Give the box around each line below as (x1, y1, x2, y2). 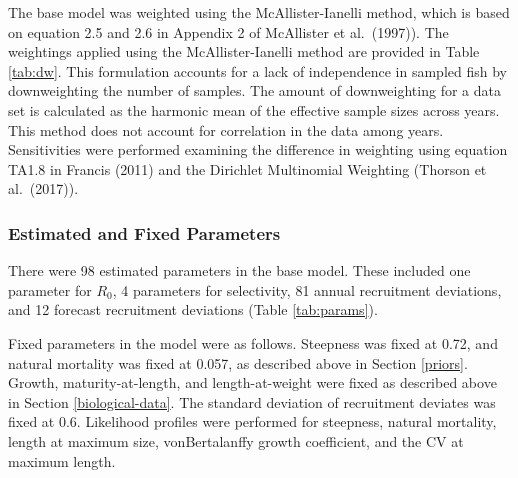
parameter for (8, 279, 92, 300)
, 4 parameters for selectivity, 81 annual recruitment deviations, (112, 279, 502, 300)
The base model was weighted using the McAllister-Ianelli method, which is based (8, 2, 510, 22)
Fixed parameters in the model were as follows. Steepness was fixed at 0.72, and (8, 332, 498, 353)
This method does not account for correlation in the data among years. (8, 119, 444, 140)
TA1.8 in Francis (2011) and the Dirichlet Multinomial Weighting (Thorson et (8, 158, 487, 179)
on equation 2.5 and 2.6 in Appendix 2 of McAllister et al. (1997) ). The (8, 21, 449, 42)
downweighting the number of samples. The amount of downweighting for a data (8, 80, 501, 101)
